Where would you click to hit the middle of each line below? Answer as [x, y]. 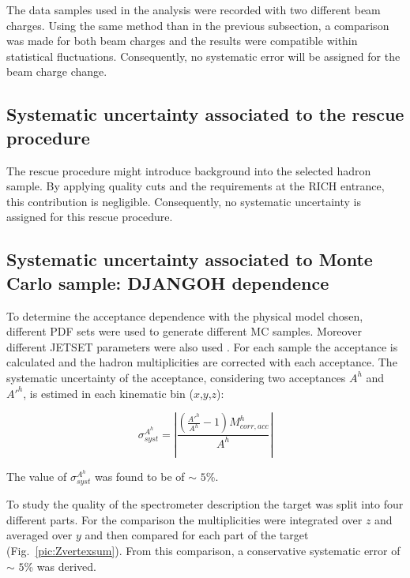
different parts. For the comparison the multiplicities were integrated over [184, 519]
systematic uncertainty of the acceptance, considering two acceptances [176, 377]
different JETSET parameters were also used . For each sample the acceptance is [202, 346]
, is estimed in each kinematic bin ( [108, 393]
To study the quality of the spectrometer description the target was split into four [205, 504]
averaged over [39, 535]
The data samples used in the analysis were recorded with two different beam [194, 9]
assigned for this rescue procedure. [90, 217]
